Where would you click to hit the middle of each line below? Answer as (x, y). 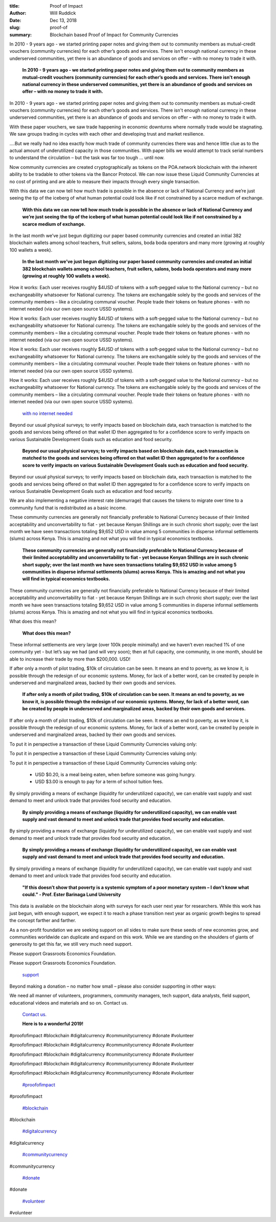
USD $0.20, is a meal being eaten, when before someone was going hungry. (116, 774)
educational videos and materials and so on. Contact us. (68, 1002)
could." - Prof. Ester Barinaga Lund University (72, 894)
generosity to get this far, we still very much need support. (71, 944)
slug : (15, 28)
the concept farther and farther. (43, 921)
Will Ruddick (63, 13)
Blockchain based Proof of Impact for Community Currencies (114, 35)
